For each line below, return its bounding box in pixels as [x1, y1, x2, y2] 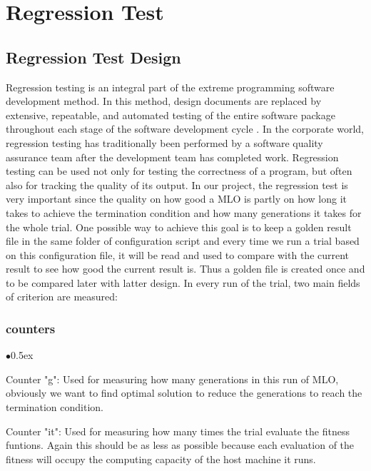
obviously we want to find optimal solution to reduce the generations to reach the [6, 385, 362, 400]
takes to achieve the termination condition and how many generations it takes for [6, 205, 362, 220]
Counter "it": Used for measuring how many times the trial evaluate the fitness [6, 423, 350, 438]
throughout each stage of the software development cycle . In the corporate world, [6, 121, 364, 136]
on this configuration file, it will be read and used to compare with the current [6, 247, 350, 262]
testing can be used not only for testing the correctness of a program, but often [6, 163, 352, 178]
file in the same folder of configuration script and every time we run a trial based [6, 233, 360, 248]
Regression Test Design [6, 46, 181, 68]
